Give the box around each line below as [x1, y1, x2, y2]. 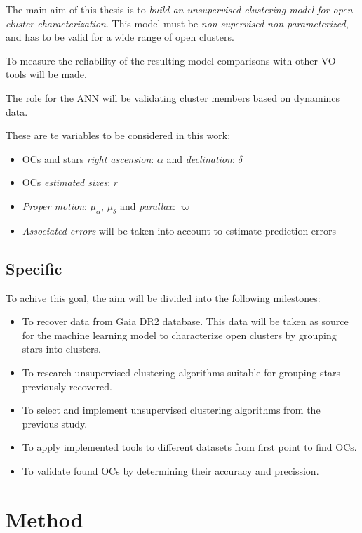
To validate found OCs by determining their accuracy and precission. [22, 463, 319, 478]
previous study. [22, 416, 88, 430]
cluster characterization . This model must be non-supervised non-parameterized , [6, 15, 349, 30]
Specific [6, 257, 62, 279]
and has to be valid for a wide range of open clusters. [6, 29, 234, 44]
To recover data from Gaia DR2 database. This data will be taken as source [22, 314, 349, 329]
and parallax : [119, 198, 175, 213]
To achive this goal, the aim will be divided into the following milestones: [6, 290, 321, 305]
